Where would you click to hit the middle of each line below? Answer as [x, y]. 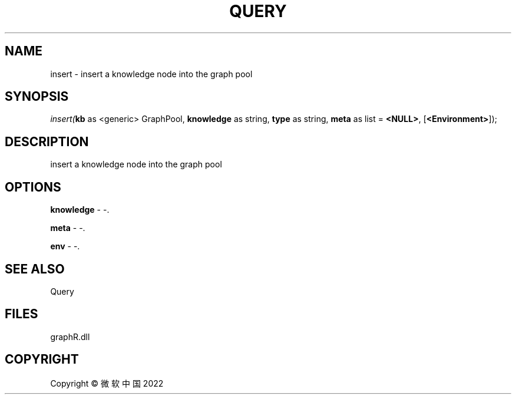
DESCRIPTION [47, 141]
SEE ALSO [35, 269]
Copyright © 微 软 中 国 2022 [107, 383]
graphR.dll [70, 337]
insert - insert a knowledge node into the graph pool [151, 74]
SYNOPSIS [37, 97]
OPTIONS [33, 187]
